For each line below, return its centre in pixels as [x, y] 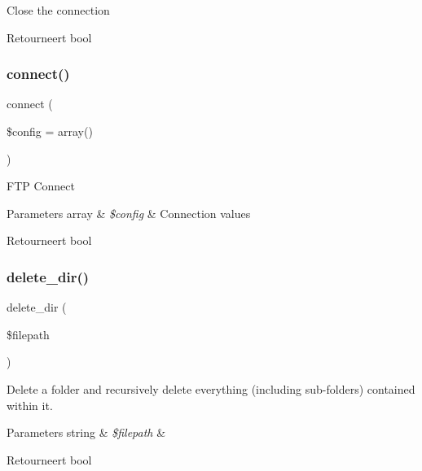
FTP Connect [41, 186]
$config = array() [50, 131]
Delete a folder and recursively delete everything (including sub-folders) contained [211, 388]
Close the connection [58, 10]
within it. [30, 405]
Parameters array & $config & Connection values [129, 213]
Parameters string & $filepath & [86, 432]
